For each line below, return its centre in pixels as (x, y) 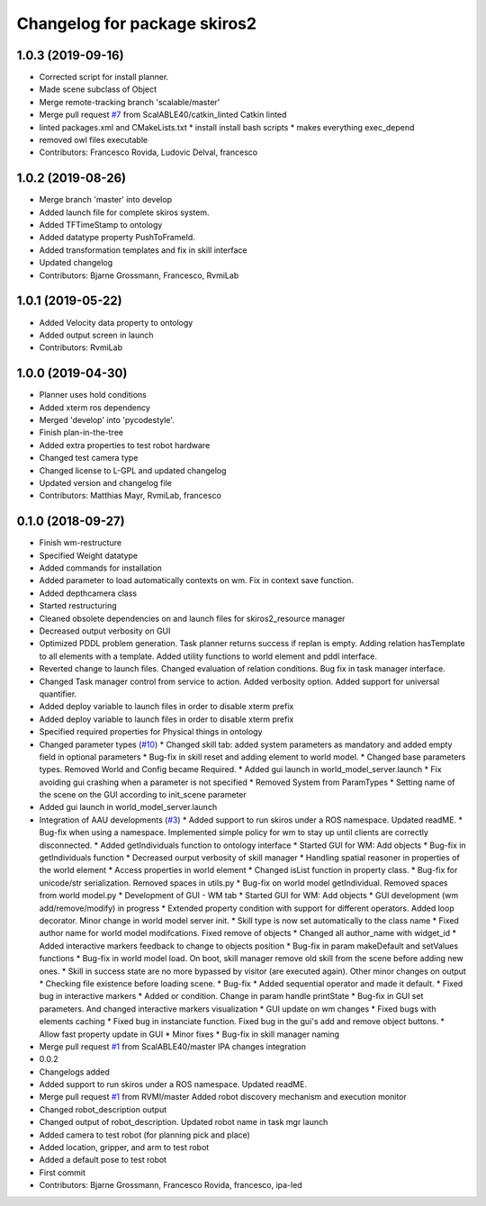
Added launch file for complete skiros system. (125, 212)
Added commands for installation (100, 568)
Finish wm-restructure (80, 543)
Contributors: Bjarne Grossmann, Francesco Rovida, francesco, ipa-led (171, 1185)
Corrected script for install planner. (104, 77)
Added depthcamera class (88, 593)
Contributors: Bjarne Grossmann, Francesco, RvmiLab (139, 275)
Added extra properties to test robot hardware (125, 445)
